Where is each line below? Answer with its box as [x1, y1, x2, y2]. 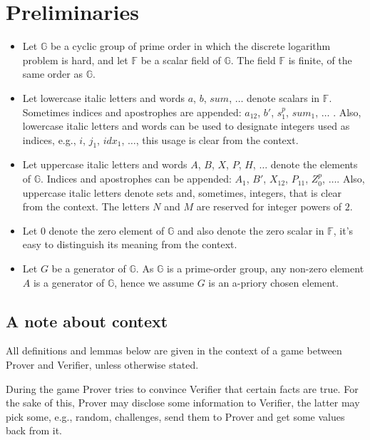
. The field [230, 52, 276, 67]
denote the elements [270, 157, 358, 172]
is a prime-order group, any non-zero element [167, 261, 364, 276]
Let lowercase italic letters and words [22, 90, 185, 105]
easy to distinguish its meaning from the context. [22, 237, 237, 252]
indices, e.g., [22, 132, 76, 147]
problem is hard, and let [22, 52, 128, 67]
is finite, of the [288, 52, 352, 67]
